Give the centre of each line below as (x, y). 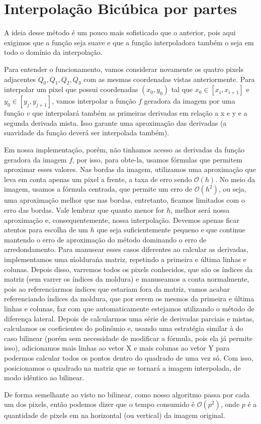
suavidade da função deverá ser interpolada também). (87, 133)
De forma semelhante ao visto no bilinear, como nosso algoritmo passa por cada (127, 394)
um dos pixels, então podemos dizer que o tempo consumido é (100, 404)
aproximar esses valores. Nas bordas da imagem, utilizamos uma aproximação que (130, 169)
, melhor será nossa (200, 210)
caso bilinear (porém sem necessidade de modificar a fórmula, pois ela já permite (128, 338)
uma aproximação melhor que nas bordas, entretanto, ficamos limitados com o (124, 200)
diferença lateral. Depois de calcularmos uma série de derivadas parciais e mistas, (129, 318)
